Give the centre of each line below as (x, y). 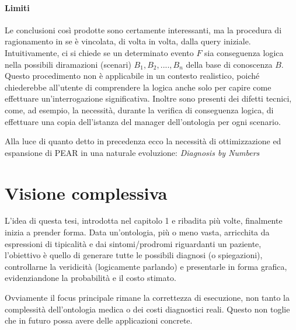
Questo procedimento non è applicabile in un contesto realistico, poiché (132, 76)
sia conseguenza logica (244, 52)
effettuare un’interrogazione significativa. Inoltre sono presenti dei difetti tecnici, (148, 98)
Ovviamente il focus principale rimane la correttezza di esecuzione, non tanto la (147, 298)
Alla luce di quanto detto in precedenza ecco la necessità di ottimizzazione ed (143, 141)
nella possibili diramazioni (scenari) (68, 64)
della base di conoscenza (229, 64)
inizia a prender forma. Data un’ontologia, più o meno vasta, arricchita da (137, 232)
